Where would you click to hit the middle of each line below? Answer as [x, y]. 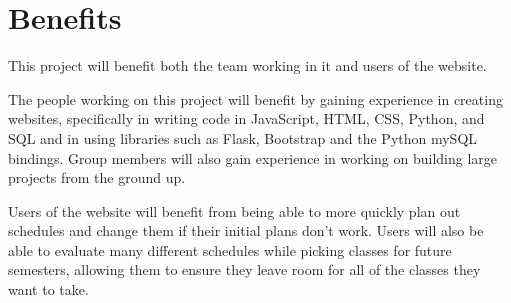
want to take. [48, 289]
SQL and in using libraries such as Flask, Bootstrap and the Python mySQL [243, 137]
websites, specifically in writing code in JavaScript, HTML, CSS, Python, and [246, 118]
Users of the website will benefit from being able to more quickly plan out [234, 210]
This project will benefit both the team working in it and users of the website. [247, 65]
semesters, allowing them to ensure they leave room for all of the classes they [244, 269]
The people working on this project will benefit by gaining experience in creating [255, 98]
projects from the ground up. [97, 177]
